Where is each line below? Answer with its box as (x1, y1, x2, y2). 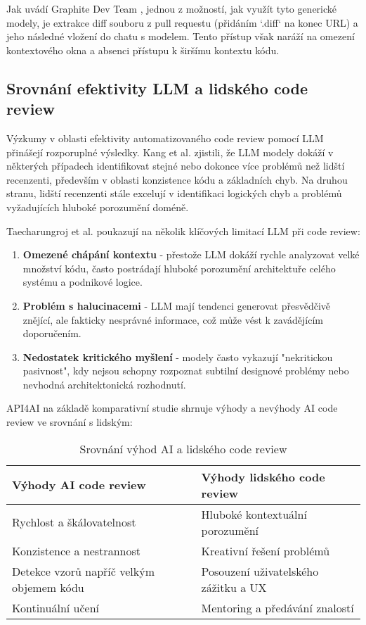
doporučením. (22, 326, 81, 341)
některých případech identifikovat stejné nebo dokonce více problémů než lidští (6, 158, 345, 173)
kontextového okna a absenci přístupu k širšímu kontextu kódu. (6, 42, 280, 57)
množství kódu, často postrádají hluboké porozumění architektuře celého (22, 260, 336, 275)
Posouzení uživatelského (201, 562, 319, 579)
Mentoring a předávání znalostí (201, 599, 354, 616)
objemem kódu (12, 579, 84, 595)
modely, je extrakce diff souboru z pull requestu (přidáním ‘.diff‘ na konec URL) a (6, 15, 358, 30)
